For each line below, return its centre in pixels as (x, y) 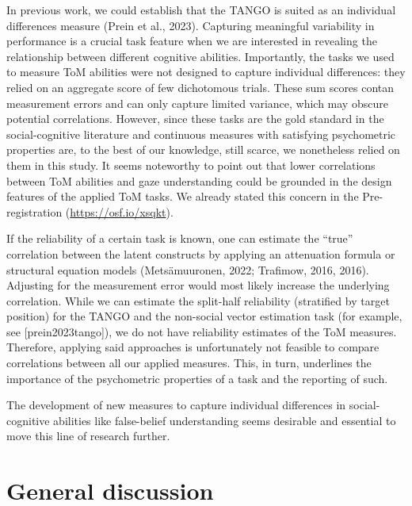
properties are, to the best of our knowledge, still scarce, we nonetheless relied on (203, 149)
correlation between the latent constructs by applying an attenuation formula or (201, 253)
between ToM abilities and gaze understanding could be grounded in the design (199, 180)
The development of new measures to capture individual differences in (176, 405)
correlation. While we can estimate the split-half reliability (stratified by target (198, 300)
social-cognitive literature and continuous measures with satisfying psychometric (201, 134)
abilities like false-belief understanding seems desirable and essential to (225, 420)
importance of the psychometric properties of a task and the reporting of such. (197, 378)
